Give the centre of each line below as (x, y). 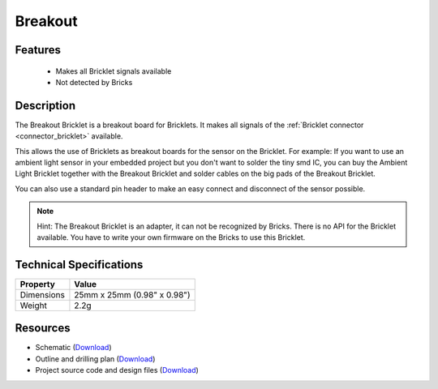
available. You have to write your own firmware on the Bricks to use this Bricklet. (171, 237)
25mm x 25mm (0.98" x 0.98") (132, 294)
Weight (34, 306)
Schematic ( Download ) (74, 348)
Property (38, 284)
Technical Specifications (79, 265)
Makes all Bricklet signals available (114, 71)
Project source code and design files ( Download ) (117, 370)
